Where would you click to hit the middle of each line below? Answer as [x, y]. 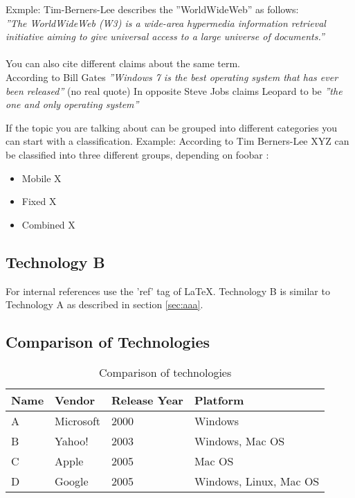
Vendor [75, 400]
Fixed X [39, 201]
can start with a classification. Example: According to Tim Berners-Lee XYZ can [177, 141]
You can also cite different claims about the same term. [123, 63]
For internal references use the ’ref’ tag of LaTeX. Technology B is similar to [168, 291]
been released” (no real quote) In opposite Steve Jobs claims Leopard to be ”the [174, 90]
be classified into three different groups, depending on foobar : [137, 154]
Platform [219, 400]
